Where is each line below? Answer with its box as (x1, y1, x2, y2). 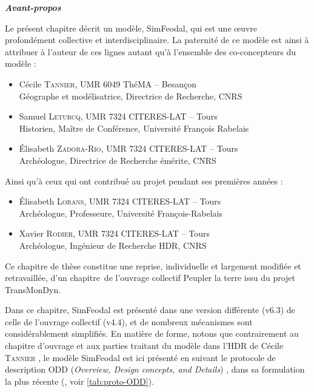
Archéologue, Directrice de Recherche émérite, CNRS (19, 154, 216, 166)
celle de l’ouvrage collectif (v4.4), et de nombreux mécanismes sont (5, 315, 253, 328)
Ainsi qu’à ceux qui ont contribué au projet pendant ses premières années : (5, 174, 283, 187)
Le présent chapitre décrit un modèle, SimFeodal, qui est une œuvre (5, 21, 258, 34)
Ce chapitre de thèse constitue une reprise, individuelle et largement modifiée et (5, 259, 301, 272)
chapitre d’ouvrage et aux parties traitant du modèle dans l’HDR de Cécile (5, 339, 284, 352)
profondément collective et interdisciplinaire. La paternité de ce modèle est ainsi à (5, 33, 309, 46)
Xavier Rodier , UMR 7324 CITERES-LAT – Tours (19, 227, 210, 240)
